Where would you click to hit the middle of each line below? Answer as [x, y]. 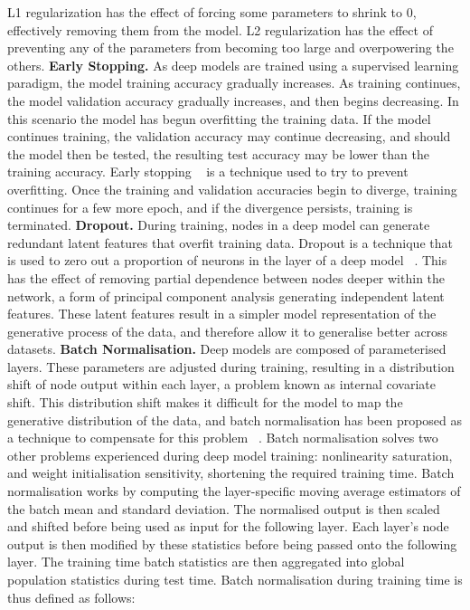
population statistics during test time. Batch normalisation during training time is [235, 579]
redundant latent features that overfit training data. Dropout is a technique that [230, 242]
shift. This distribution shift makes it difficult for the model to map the [205, 402]
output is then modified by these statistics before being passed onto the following [232, 543]
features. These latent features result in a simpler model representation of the [222, 314]
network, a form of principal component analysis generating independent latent [226, 295]
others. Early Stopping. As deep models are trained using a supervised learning [233, 65]
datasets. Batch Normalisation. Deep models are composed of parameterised [227, 349]
